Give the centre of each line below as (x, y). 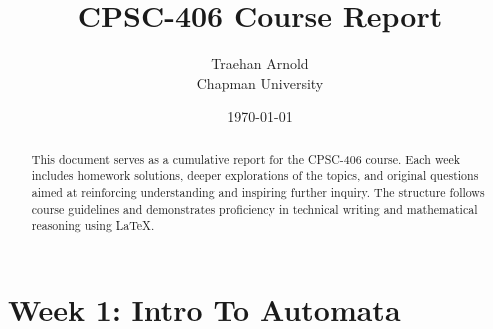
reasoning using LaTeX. (93, 225)
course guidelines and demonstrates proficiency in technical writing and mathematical (254, 208)
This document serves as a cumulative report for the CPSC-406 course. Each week (245, 158)
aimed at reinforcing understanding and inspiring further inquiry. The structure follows (258, 192)
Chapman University (260, 82)
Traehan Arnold (260, 63)
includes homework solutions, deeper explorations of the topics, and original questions (255, 175)
